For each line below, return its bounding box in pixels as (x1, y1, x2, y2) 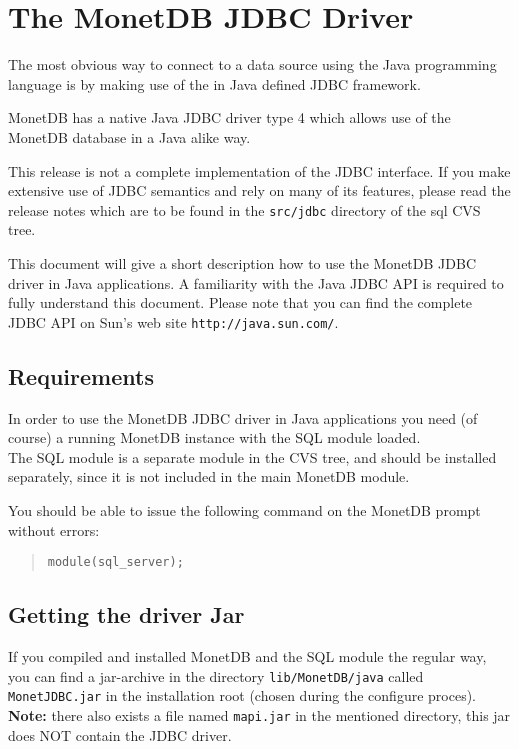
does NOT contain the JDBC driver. (8, 724, 232, 745)
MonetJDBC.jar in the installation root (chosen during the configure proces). (8, 685, 476, 706)
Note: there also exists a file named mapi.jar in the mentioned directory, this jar (8, 704, 511, 725)
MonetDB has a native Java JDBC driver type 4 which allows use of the (8, 107, 451, 128)
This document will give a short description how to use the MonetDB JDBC (8, 252, 476, 273)
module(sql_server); (47, 555, 184, 570)
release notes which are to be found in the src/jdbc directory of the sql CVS (8, 199, 481, 220)
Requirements (8, 360, 154, 391)
